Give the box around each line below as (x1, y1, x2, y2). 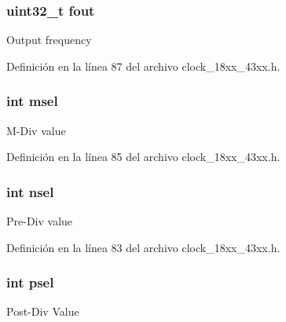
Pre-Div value (6, 213, 73, 229)
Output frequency (6, 31, 92, 48)
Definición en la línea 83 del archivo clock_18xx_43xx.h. (6, 239, 280, 255)
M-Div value (6, 122, 66, 138)
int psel (6, 273, 54, 292)
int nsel (6, 181, 54, 201)
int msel (6, 91, 58, 111)
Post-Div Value (6, 303, 79, 320)
